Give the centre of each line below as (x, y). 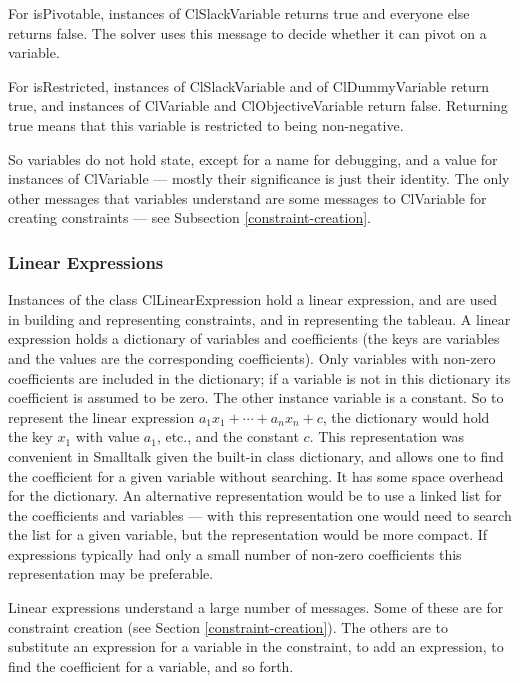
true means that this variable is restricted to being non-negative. (206, 124)
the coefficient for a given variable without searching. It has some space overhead (256, 475)
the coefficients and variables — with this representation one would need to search (260, 514)
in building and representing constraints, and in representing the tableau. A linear (259, 318)
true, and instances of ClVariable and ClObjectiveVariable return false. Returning (258, 105)
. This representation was (386, 436)
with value (107, 436)
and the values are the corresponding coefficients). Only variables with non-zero (252, 357)
